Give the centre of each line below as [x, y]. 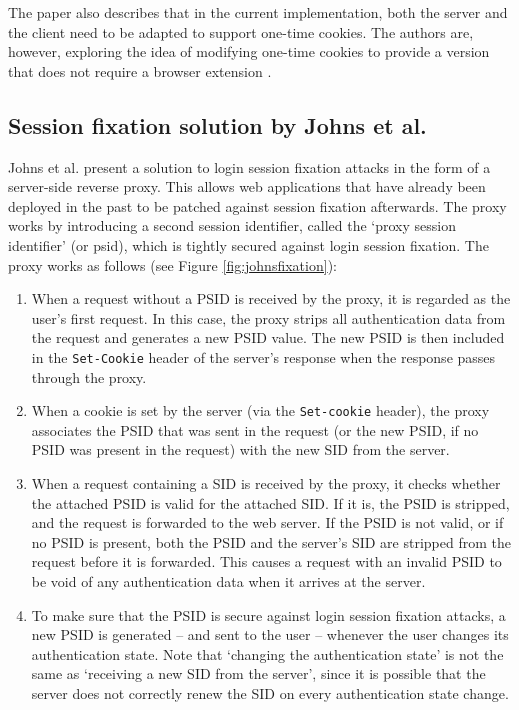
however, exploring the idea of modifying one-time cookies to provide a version [249, 51]
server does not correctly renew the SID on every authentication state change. [270, 692]
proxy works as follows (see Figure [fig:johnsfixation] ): [172, 264]
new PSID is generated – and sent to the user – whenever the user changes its [270, 634]
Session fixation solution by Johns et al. [217, 124]
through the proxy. [89, 376]
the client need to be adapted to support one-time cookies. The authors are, [241, 31]
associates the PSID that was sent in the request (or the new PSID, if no [255, 429]
